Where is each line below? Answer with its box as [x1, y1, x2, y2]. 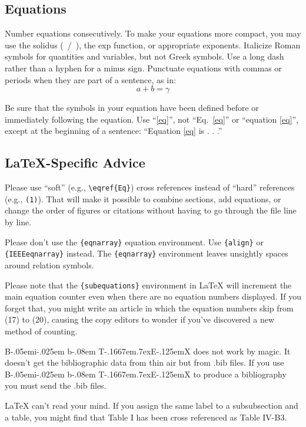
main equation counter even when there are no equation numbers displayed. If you [5, 290, 301, 303]
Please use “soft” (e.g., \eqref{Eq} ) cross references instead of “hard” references [5, 181, 295, 193]
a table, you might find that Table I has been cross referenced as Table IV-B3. [5, 410, 287, 423]
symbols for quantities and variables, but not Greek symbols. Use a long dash [5, 50, 284, 63]
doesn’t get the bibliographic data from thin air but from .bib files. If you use [5, 356, 284, 369]
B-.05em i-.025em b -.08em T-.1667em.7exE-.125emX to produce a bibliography [5, 367, 287, 380]
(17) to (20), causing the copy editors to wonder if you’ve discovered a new [5, 313, 275, 326]
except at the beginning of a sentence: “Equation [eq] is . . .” [5, 124, 222, 137]
